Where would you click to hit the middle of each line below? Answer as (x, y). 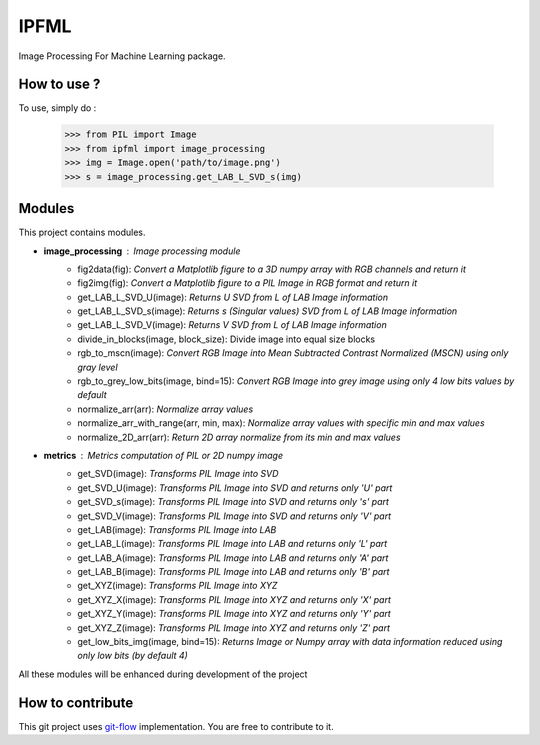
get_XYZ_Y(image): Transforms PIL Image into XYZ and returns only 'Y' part (234, 614)
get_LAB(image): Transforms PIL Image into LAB (177, 529)
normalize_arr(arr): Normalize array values (165, 409)
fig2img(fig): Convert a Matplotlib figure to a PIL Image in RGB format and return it (247, 283)
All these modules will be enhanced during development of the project (163, 674)
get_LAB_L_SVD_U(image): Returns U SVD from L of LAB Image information (233, 297)
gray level (98, 367)
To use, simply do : (57, 108)
